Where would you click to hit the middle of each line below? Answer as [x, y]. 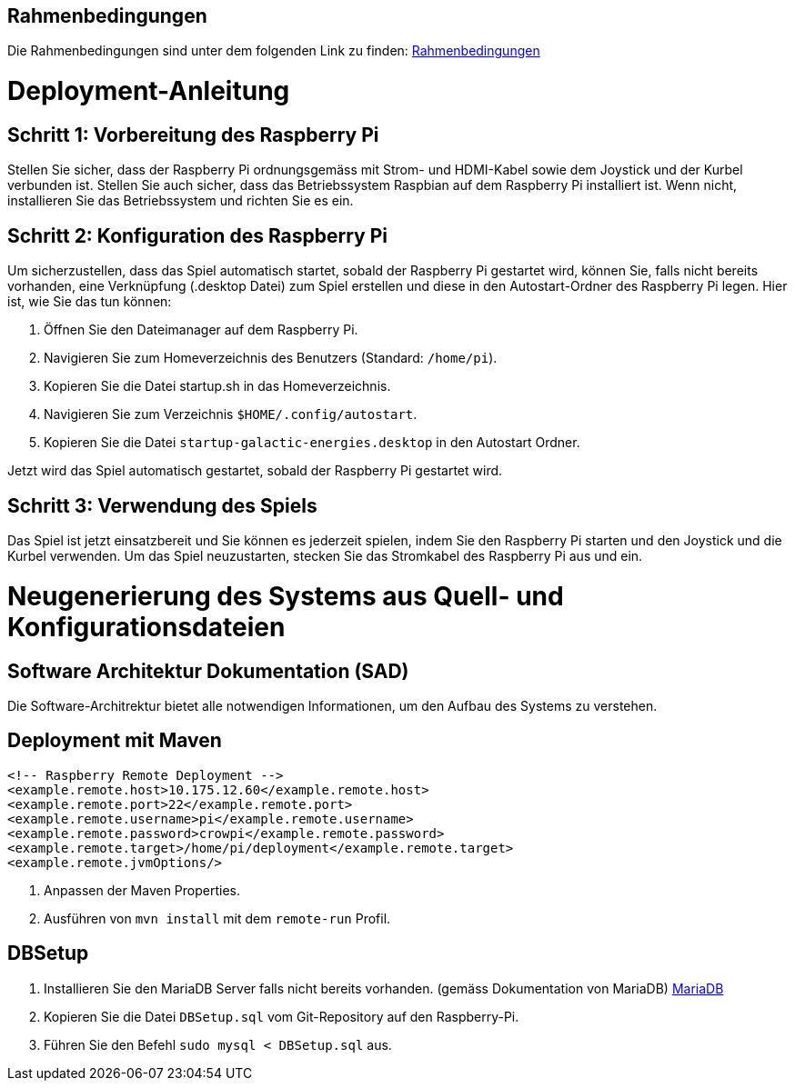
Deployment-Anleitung [149, 91]
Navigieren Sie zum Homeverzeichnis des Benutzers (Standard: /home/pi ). [271, 358]
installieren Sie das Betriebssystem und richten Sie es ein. [181, 201]
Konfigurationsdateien [146, 627]
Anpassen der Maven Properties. [142, 890]
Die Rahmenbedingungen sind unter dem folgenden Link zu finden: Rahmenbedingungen [274, 51]
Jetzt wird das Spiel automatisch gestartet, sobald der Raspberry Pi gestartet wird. [255, 471]
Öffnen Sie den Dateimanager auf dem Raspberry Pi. [201, 330]
